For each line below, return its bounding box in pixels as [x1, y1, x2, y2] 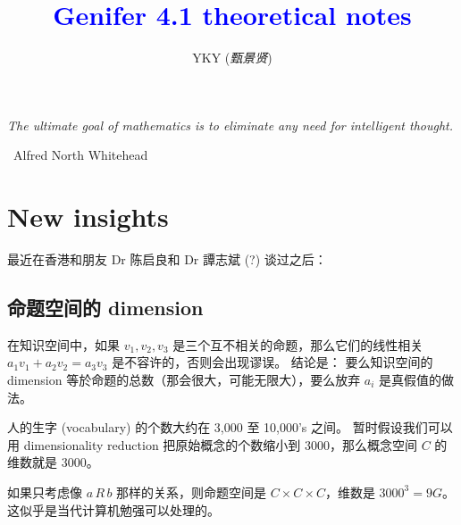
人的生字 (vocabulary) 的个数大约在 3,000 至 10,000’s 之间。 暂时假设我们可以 [7, 418, 453, 437]
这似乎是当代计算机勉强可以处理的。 [7, 500, 220, 519]
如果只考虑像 [7, 482, 82, 501]
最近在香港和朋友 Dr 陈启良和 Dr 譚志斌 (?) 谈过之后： [7, 250, 327, 269]
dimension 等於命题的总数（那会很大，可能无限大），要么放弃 [7, 371, 361, 389]
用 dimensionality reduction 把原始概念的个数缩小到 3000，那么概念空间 [7, 435, 418, 454]
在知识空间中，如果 [7, 335, 120, 354]
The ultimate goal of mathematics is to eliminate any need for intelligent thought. [7, 115, 454, 134]
